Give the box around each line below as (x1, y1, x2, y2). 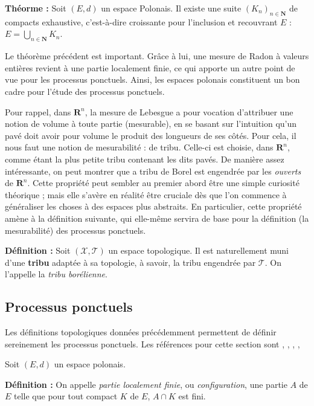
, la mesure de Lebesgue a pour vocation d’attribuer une (85, 105, 293, 118)
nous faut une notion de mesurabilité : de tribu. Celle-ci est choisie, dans (5, 141, 274, 153)
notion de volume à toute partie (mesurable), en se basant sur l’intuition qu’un (5, 117, 297, 130)
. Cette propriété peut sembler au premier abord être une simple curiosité (27, 176, 300, 189)
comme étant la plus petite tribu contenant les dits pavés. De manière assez (5, 152, 284, 165)
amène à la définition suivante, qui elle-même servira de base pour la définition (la (5, 211, 309, 224)
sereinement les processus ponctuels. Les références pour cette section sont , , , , (5, 337, 300, 350)
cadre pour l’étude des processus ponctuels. (5, 85, 165, 97)
